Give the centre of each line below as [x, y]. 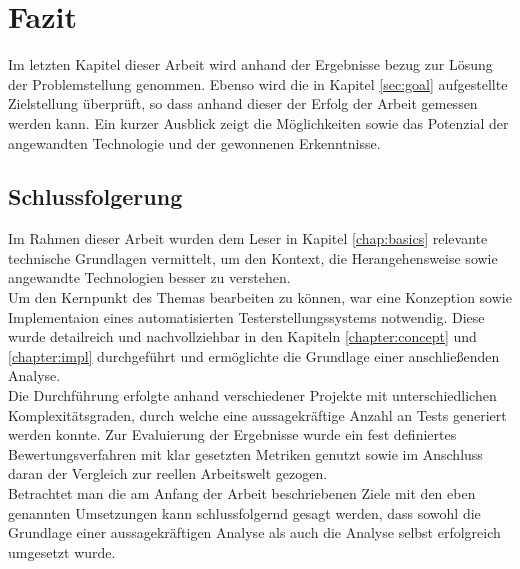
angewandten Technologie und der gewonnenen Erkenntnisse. [194, 142]
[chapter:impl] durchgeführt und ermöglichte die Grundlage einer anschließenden [254, 355]
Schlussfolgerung [95, 196]
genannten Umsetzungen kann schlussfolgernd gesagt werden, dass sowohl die [244, 512]
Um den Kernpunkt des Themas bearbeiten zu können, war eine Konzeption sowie [260, 297]
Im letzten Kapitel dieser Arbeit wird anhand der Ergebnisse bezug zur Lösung [250, 64]
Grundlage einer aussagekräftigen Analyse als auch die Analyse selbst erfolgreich [254, 532]
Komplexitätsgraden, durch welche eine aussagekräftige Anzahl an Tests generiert [257, 414]
